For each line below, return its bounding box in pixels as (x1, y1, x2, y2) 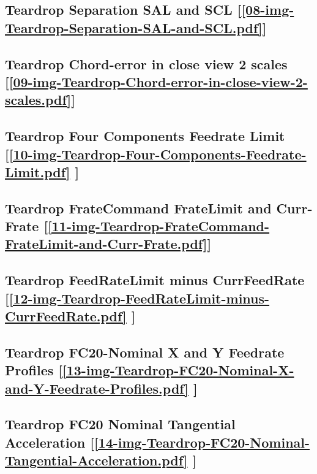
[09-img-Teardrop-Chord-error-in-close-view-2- (9, 72, 308, 91)
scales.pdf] (5, 90, 72, 109)
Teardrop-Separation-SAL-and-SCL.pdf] (5, 18, 263, 37)
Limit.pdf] (5, 162, 70, 181)
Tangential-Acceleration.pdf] (5, 451, 188, 470)
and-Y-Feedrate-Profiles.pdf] (5, 378, 189, 397)
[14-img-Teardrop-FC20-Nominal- (94, 432, 310, 451)
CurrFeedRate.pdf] (5, 307, 127, 326)
